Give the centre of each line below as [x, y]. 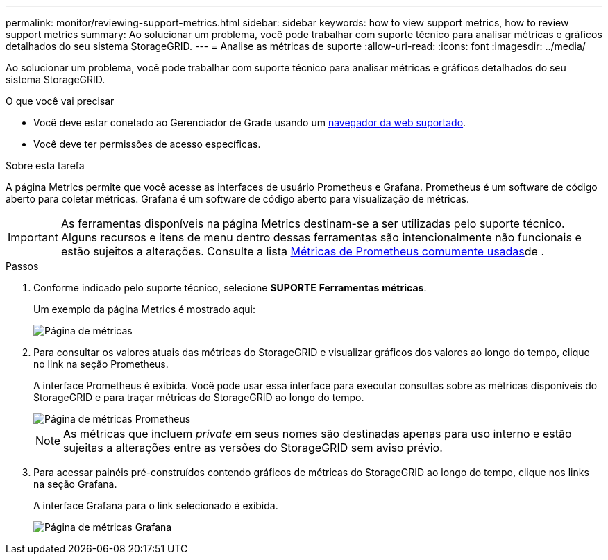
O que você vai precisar [60, 101]
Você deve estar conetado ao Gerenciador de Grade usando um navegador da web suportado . [250, 122]
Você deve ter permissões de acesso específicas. [147, 144]
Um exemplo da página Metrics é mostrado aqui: [144, 309]
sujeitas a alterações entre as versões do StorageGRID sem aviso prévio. [253, 448]
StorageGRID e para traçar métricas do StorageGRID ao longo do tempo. [199, 397]
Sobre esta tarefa [45, 166]
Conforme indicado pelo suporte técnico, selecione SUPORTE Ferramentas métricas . [230, 288]
